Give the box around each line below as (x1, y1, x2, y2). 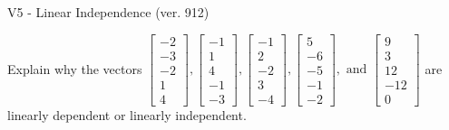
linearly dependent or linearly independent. (7, 105, 247, 124)
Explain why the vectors (7, 59, 142, 78)
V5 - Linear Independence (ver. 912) (7, 3, 210, 21)
